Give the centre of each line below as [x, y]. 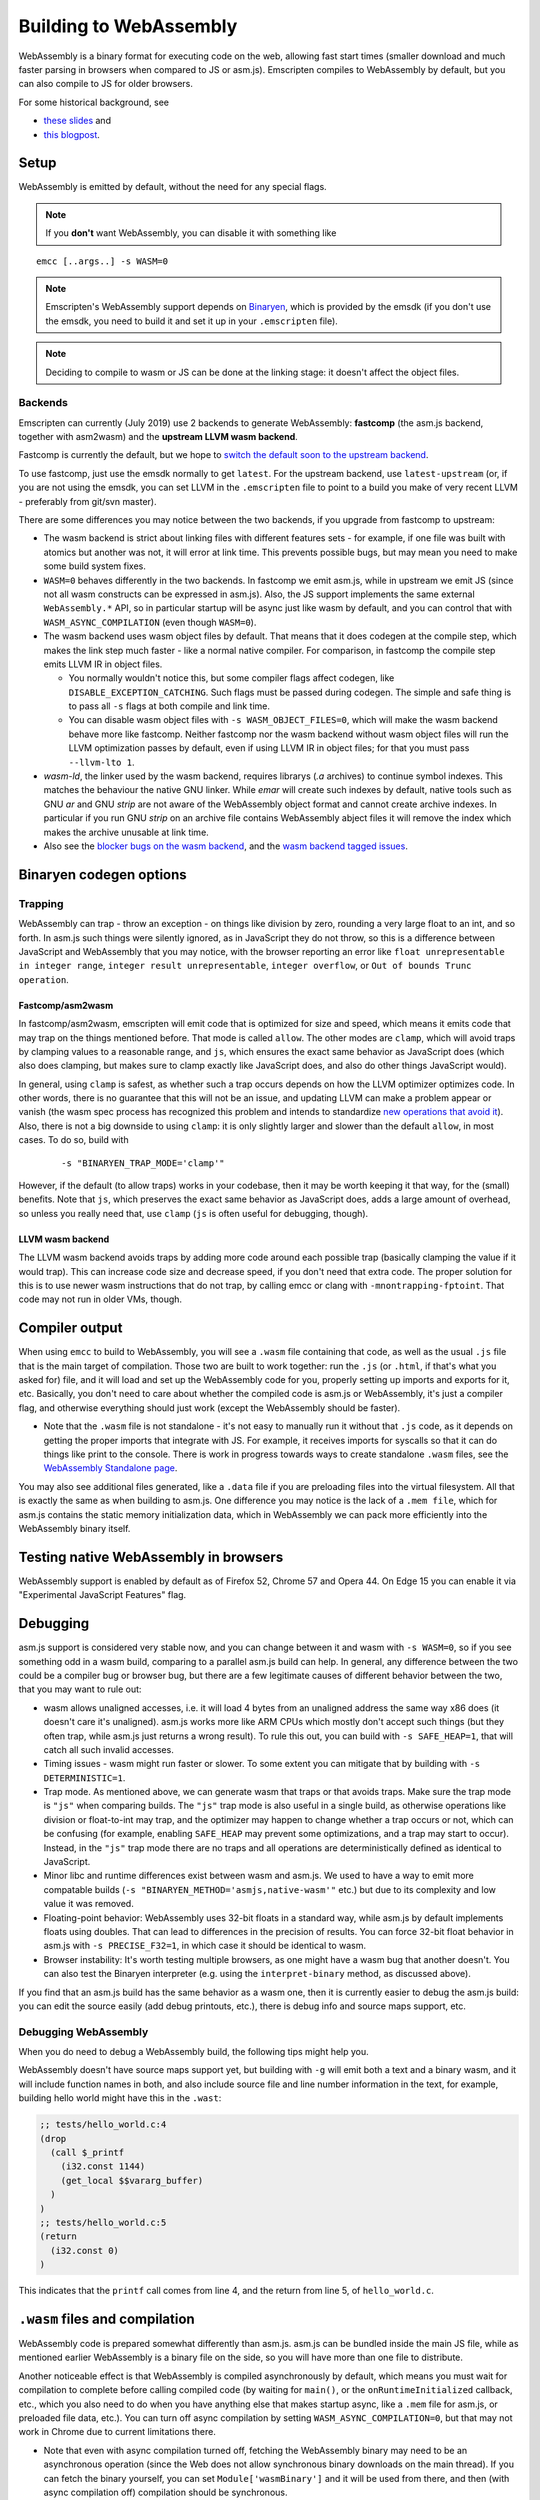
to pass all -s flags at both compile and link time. [169, 706]
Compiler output [70, 1328]
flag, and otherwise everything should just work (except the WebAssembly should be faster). [209, 1407]
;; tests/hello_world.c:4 [103, 2124]
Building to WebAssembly [128, 26]
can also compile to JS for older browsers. [106, 84]
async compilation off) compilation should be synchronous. [165, 2492]
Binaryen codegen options [102, 874]
